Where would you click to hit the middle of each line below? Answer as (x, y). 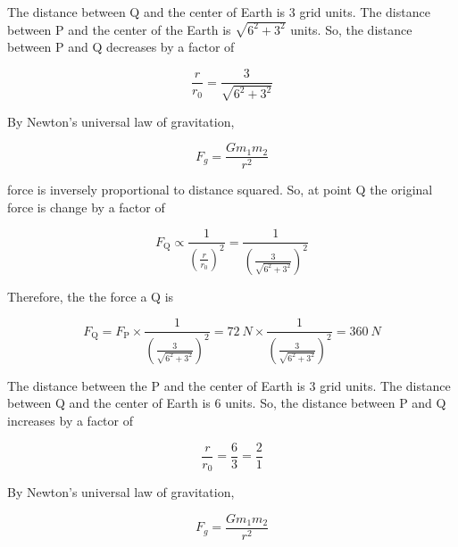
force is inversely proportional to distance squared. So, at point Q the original (220, 190)
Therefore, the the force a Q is (91, 296)
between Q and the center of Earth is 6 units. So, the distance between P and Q (227, 403)
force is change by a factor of (86, 207)
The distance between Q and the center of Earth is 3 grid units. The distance (219, 12)
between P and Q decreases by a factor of (121, 47)
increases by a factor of (70, 420)
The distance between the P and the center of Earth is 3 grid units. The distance (229, 385)
